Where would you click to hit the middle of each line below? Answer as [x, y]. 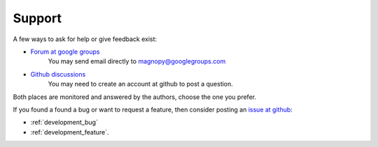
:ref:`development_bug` [64, 123]
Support [37, 18]
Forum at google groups [65, 52]
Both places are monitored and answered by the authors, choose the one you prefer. [135, 97]
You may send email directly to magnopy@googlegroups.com [137, 61]
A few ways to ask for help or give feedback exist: [85, 39]
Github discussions [58, 74]
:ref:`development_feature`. [70, 132]
